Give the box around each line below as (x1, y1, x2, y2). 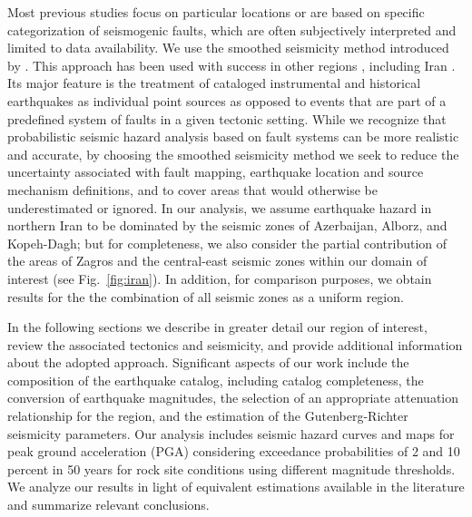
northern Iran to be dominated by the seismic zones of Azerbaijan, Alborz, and (7, 216, 447, 235)
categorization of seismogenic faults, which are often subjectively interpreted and (7, 20, 457, 39)
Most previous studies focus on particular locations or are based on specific (7, 3, 425, 21)
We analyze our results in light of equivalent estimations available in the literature (7, 477, 465, 496)
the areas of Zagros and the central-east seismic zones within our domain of (7, 251, 428, 270)
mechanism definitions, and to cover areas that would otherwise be (7, 180, 378, 199)
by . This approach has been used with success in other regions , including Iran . (7, 55, 456, 74)
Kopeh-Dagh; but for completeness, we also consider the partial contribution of (7, 233, 447, 252)
